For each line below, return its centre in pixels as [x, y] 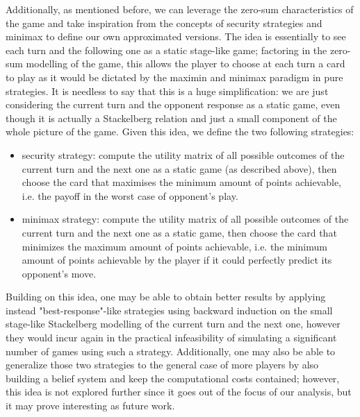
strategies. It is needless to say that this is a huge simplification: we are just [167, 91]
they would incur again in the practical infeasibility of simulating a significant [171, 338]
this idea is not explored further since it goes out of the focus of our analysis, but [179, 392]
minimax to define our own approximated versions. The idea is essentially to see [176, 36]
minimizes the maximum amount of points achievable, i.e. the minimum [174, 246]
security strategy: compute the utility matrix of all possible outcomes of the [183, 154]
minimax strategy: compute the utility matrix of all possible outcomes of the [185, 219]
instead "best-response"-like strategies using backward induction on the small [169, 310]
